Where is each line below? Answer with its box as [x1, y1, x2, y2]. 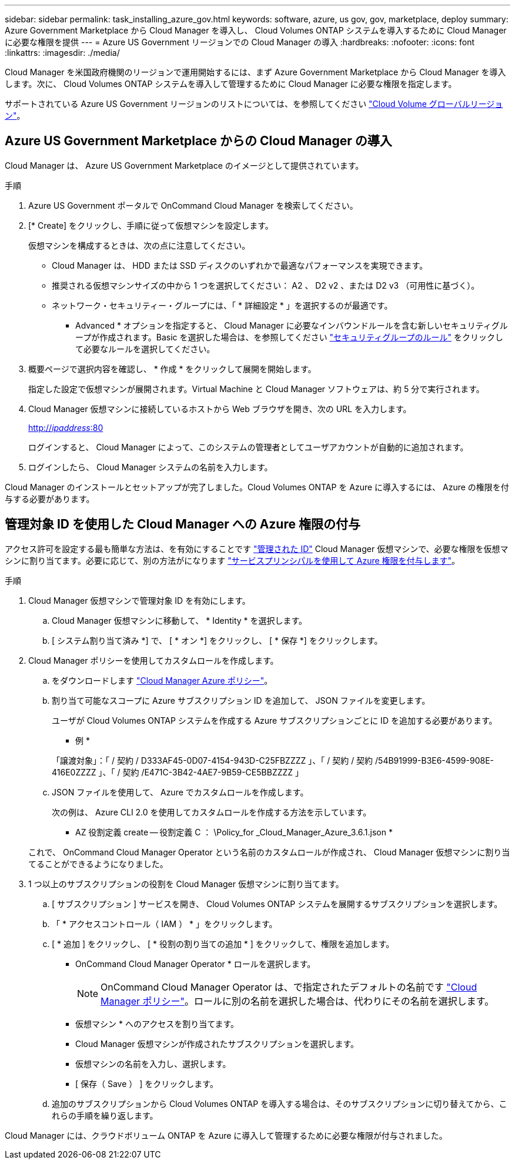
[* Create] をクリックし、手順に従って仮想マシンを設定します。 [28, 220, 273, 230]
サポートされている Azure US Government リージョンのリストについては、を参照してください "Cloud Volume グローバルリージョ [5, 99, 503, 109]
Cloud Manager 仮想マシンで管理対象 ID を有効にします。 [28, 595, 250, 606]
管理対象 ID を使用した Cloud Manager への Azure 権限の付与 [5, 517, 360, 532]
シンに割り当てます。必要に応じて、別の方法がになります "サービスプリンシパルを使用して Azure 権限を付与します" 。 [5, 555, 460, 566]
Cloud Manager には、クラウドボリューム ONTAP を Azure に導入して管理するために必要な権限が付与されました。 [5, 1130, 447, 1140]
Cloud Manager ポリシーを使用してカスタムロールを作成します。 [28, 655, 279, 665]
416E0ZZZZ [52, 767, 96, 777]
